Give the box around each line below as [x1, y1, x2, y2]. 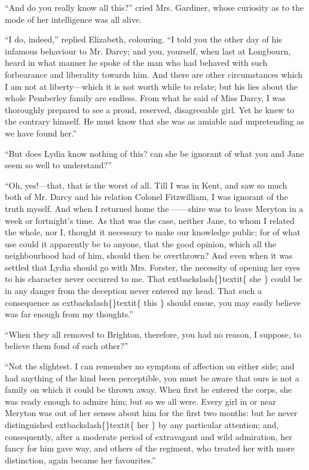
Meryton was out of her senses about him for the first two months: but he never [5, 407, 298, 419]
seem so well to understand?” [5, 159, 112, 171]
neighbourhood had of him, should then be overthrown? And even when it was [5, 249, 293, 262]
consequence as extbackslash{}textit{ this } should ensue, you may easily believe [5, 296, 301, 308]
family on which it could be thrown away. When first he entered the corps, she [5, 383, 292, 396]
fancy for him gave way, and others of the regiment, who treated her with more [5, 442, 295, 454]
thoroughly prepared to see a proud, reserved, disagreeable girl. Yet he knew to [5, 103, 295, 116]
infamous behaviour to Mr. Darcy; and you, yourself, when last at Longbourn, [5, 44, 291, 57]
